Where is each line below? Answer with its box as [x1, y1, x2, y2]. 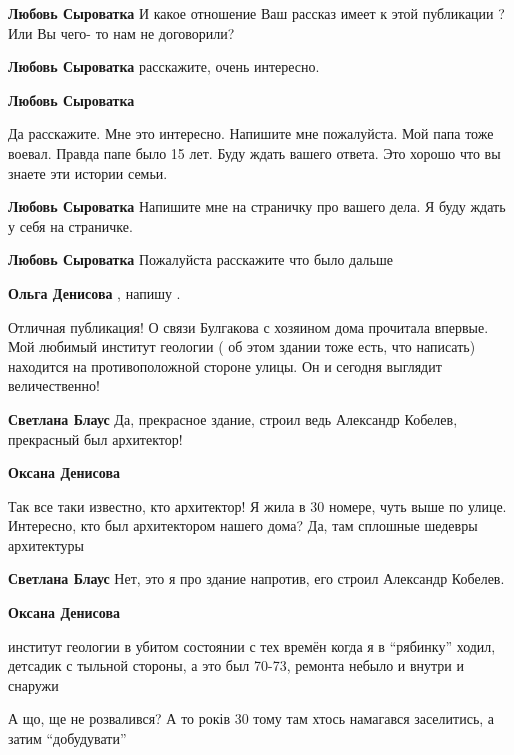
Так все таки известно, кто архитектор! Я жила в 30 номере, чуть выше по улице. [8, 495, 507, 516]
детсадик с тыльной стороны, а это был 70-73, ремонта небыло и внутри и [8, 655, 465, 676]
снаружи [8, 674, 59, 695]
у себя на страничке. [8, 215, 133, 236]
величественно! [8, 375, 100, 396]
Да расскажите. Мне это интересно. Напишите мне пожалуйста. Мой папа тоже [8, 123, 494, 144]
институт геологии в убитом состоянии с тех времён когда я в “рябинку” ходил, [8, 635, 496, 656]
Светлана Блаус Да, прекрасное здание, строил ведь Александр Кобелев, [8, 408, 458, 429]
